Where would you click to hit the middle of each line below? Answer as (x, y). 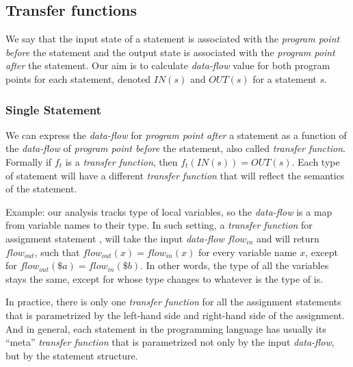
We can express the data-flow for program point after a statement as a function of (176, 135)
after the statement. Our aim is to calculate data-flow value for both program (168, 65)
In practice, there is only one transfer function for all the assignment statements (173, 302)
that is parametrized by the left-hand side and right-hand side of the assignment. (175, 315)
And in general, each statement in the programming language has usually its (166, 328)
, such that (57, 252)
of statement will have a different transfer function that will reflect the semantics (175, 175)
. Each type (316, 161)
